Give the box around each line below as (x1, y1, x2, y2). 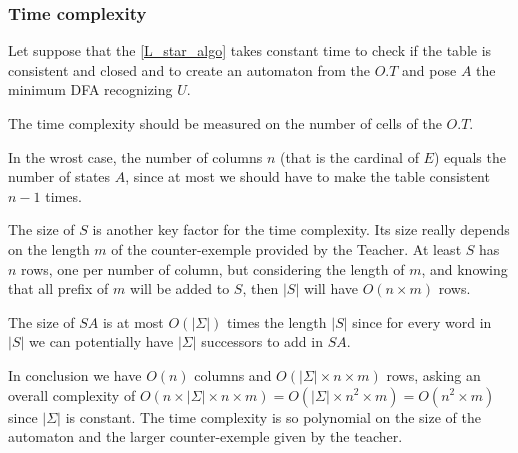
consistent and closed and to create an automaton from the (8, 59, 370, 80)
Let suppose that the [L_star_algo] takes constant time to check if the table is (8, 40, 492, 61)
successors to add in (201, 331, 323, 352)
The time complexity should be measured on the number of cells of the (8, 113, 442, 133)
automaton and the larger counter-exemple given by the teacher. (8, 426, 403, 447)
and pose (402, 59, 457, 80)
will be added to (130, 278, 230, 299)
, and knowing (421, 258, 508, 279)
